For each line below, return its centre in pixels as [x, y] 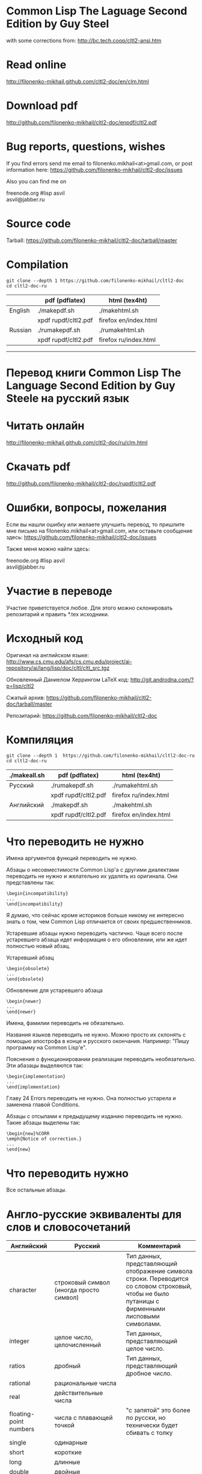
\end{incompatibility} [35, 904]
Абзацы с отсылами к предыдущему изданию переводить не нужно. [95, 1116]
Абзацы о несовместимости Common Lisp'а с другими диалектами [93, 870]
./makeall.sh [27, 775]
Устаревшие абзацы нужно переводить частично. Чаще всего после [94, 934]
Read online [36, 65]
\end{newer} [21, 1012]
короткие [68, 1452]
